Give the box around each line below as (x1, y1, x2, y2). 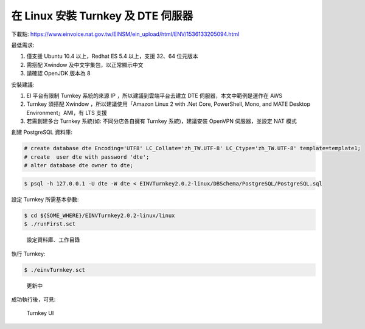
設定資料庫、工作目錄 (26, 236, 80, 243)
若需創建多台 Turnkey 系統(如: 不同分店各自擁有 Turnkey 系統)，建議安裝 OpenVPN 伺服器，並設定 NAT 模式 (26, 117, 297, 125)
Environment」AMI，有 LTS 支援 (26, 109, 108, 116)
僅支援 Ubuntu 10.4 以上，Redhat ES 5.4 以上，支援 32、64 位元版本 (26, 52, 198, 60)
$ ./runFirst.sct (24, 221, 76, 227)
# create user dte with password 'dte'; (24, 153, 150, 161)
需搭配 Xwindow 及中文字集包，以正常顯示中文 (26, 61, 144, 68)
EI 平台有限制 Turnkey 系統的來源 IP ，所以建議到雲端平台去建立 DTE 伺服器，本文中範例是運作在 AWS (26, 92, 283, 99)
